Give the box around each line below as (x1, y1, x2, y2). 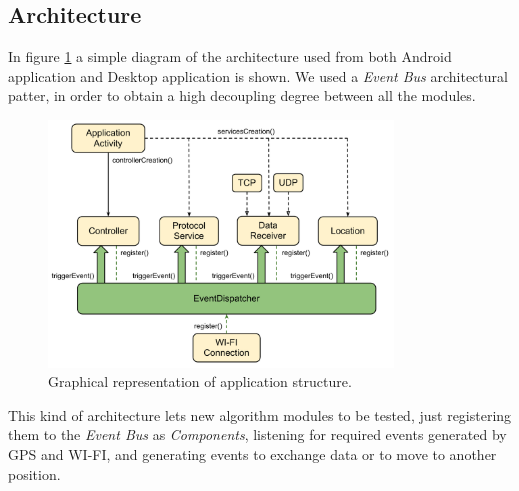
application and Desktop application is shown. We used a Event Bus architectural (8, 65, 508, 86)
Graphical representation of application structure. (48, 371, 352, 392)
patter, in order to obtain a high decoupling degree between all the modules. (8, 85, 476, 106)
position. (8, 463, 61, 484)
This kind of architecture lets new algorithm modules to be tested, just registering (8, 404, 512, 425)
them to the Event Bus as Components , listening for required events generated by (8, 424, 507, 445)
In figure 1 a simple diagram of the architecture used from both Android (8, 46, 452, 67)
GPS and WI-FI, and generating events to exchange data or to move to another (8, 444, 497, 465)
